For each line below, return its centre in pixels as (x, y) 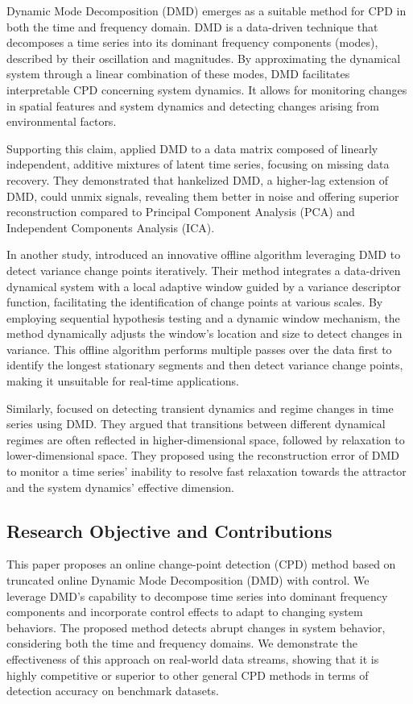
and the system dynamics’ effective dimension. (120, 487)
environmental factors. (62, 121)
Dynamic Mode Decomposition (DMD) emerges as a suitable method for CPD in (206, 10)
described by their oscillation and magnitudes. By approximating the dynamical (204, 58)
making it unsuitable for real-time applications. (123, 381)
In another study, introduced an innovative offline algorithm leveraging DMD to (204, 254)
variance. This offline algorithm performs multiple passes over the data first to (199, 349)
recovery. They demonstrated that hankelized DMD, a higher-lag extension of (197, 179)
